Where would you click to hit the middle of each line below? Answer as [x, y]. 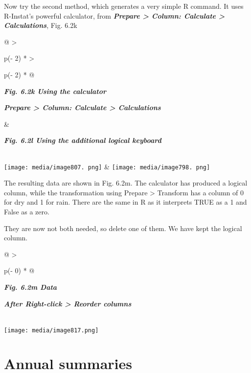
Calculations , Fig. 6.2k [41, 25]
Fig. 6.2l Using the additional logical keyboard [83, 140]
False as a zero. [27, 211]
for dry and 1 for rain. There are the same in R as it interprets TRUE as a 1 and [125, 202]
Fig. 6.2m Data [31, 287]
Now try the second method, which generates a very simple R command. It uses [124, 6]
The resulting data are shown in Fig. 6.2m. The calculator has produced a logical [126, 183]
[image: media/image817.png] [51, 330]
